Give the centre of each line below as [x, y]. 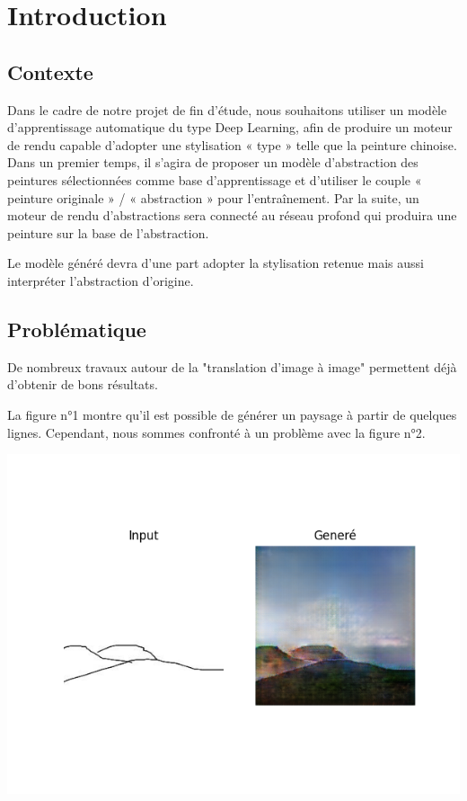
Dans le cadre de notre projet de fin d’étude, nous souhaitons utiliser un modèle [227, 109]
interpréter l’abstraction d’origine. [101, 280]
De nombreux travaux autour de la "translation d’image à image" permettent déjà [232, 366]
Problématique [77, 329]
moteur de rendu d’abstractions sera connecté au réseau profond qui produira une [232, 215]
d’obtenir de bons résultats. [83, 384]
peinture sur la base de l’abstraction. [108, 232]
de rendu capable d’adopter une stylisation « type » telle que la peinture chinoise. [232, 144]
